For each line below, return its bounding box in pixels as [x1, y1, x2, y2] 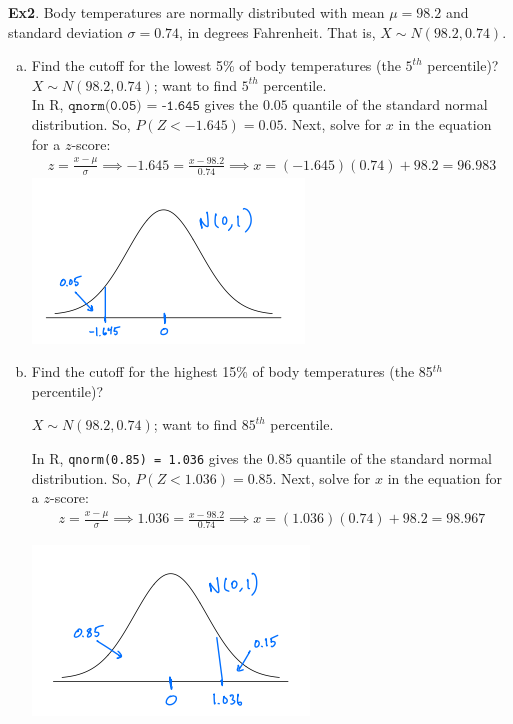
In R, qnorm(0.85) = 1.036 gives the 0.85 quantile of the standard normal [31, 447, 492, 468]
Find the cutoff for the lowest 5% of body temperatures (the [31, 55, 401, 76]
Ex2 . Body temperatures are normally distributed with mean [8, 2, 385, 22]
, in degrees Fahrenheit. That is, [179, 21, 376, 42]
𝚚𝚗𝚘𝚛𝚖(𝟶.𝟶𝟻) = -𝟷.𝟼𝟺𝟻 [68, 99, 200, 114]
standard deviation [8, 21, 123, 42]
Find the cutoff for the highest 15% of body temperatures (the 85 [31, 361, 433, 382]
